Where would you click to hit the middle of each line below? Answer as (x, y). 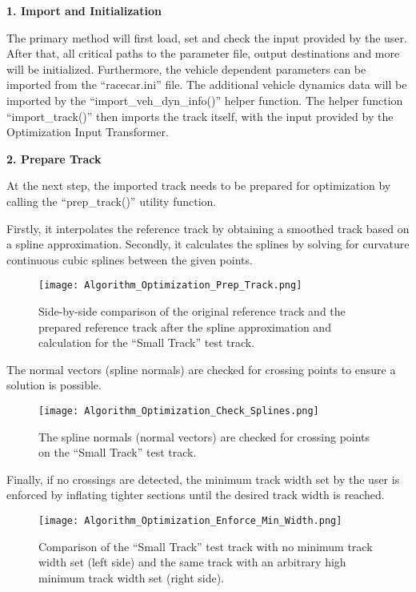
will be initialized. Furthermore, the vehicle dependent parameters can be (186, 68)
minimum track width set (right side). (132, 577)
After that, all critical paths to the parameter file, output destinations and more (203, 53)
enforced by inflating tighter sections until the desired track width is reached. (196, 495)
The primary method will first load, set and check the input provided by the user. (207, 37)
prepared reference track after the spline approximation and (185, 326)
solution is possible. (54, 385)
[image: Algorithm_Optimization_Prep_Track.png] (170, 286)
